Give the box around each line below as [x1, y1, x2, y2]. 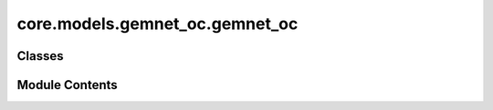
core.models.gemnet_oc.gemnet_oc [16, 14, 299, 34]
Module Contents [16, 77, 118, 93]
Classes [16, 48, 64, 64]
